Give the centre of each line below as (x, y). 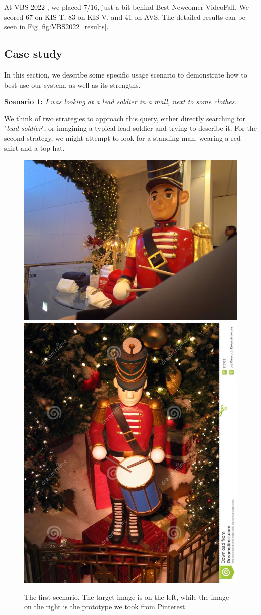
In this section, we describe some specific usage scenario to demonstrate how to (126, 74)
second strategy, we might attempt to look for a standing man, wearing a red (122, 138)
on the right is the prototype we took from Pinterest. (106, 607)
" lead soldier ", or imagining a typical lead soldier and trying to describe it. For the (130, 128)
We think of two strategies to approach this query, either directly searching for (125, 118)
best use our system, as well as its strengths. (72, 84)
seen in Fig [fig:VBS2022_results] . (56, 26)
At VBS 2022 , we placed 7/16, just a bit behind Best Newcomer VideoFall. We (127, 7)
